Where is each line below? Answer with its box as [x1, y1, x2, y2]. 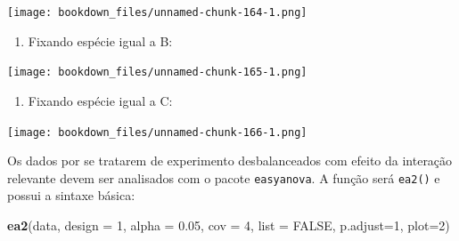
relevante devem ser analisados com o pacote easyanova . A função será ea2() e [7, 168, 440, 187]
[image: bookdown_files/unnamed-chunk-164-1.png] [7, 6, 307, 19]
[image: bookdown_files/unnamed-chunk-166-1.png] [7, 125, 307, 139]
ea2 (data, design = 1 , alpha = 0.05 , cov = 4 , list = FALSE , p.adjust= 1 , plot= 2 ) [7, 216, 450, 234]
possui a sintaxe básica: [7, 186, 135, 205]
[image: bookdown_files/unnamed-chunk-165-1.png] [7, 66, 307, 79]
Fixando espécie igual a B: [28, 31, 173, 50]
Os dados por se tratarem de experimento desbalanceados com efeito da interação [7, 151, 453, 170]
